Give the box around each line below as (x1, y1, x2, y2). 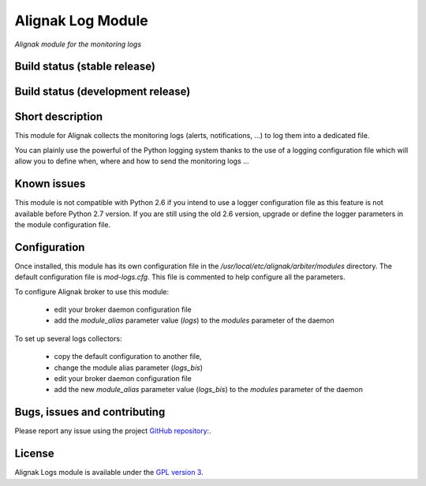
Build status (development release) (14, 85, 191, 99)
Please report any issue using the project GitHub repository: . (14, 426, 212, 436)
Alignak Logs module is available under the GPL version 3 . (14, 468, 204, 477)
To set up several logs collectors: (14, 334, 122, 343)
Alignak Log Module (14, 12, 149, 29)
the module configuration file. (14, 219, 110, 229)
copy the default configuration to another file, (54, 352, 202, 361)
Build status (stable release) (14, 60, 155, 73)
